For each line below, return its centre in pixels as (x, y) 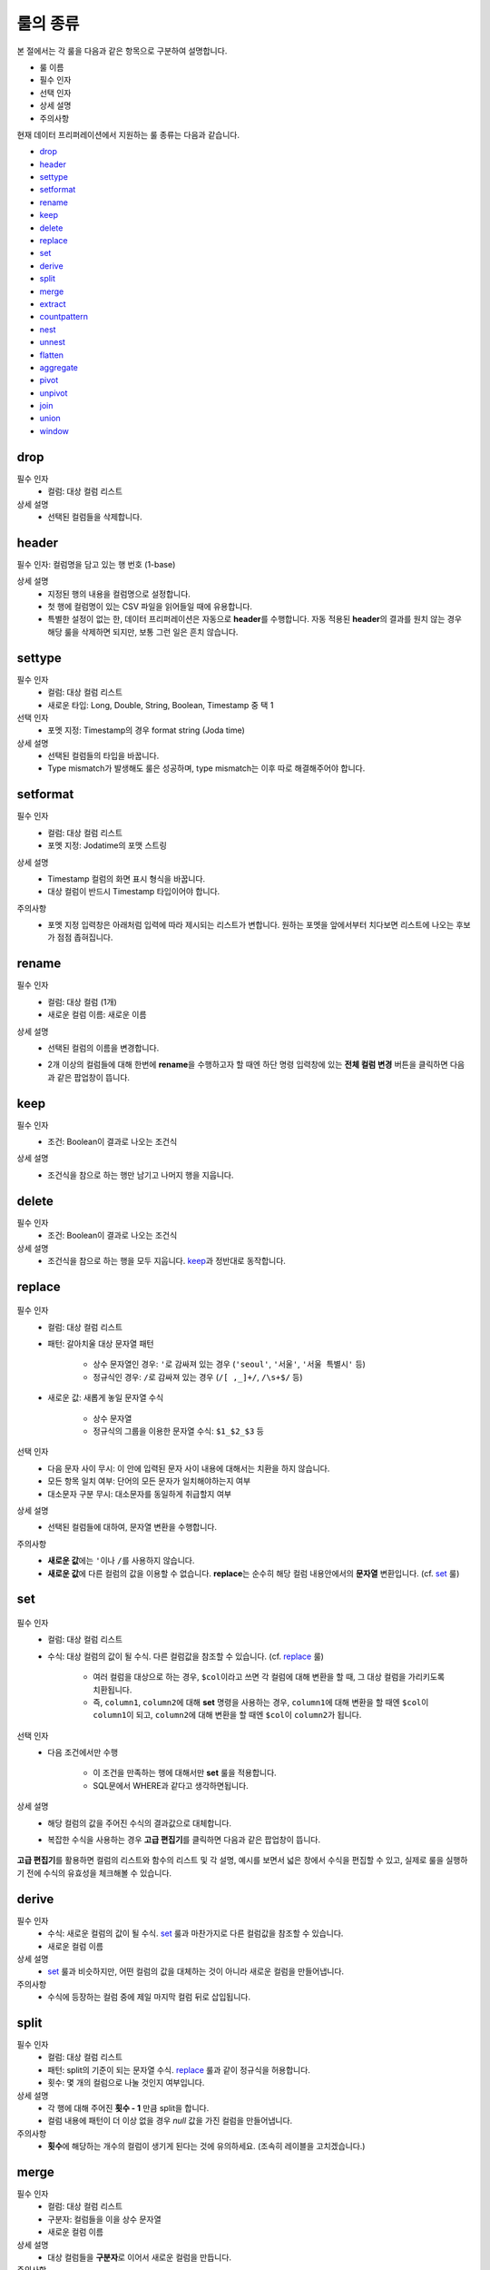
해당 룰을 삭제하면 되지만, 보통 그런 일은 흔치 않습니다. (143, 632)
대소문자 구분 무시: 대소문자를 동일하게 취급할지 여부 (139, 1494)
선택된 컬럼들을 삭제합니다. (95, 517)
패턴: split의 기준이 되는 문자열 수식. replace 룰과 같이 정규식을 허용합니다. (179, 2069)
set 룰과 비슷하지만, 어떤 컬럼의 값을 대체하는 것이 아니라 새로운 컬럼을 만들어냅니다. (196, 1971)
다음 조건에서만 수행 (83, 1752)
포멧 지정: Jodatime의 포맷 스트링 (107, 845)
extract (53, 303)
